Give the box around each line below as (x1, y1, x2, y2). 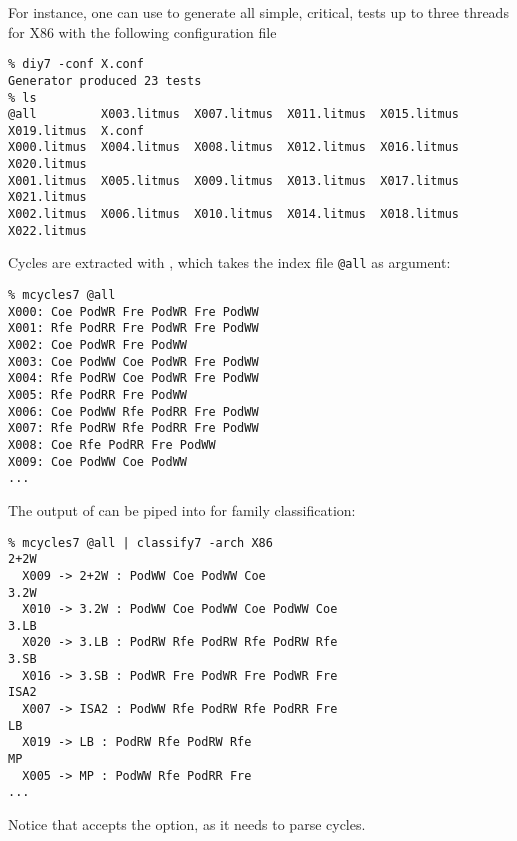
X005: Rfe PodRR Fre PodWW (8, 388, 187, 402)
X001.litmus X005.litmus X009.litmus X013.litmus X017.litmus (8, 173, 460, 188)
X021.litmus (8, 190, 87, 205)
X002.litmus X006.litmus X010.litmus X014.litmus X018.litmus (8, 207, 460, 222)
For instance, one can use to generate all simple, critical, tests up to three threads (8, 2, 509, 22)
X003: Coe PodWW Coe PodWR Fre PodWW (8, 354, 259, 369)
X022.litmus (8, 223, 87, 238)
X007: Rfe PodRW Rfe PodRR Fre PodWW (8, 421, 259, 436)
